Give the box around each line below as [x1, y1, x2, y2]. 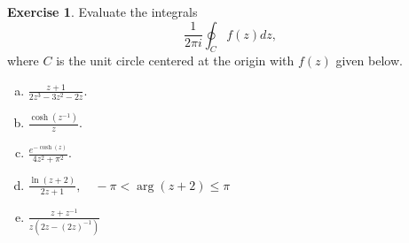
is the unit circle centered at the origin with [56, 51, 295, 70]
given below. [335, 51, 403, 70]
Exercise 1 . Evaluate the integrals [7, 3, 198, 20]
